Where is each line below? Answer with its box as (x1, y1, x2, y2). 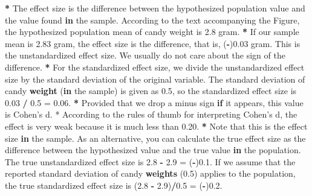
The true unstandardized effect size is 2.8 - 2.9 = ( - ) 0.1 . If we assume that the (5, 155, 296, 168)
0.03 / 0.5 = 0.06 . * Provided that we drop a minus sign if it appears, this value (5, 96, 304, 109)
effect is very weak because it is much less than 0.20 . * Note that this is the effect (5, 119, 308, 132)
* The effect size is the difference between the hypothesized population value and (5, 2, 305, 14)
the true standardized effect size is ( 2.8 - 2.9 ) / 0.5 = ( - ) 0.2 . (5, 179, 223, 191)
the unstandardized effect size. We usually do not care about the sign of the (5, 49, 285, 62)
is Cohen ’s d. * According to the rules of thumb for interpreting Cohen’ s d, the (5, 108, 297, 121)
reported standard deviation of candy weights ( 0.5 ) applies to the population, (5, 167, 296, 180)
